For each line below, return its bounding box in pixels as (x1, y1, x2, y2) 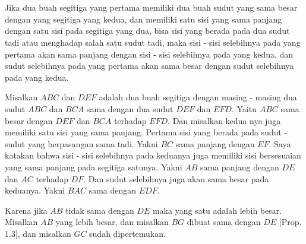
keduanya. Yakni (5, 184, 65, 197)
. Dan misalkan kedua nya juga (168, 114, 281, 126)
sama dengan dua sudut (86, 102, 173, 115)
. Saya (269, 137, 291, 150)
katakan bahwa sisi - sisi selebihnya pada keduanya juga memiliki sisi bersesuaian (5, 149, 301, 161)
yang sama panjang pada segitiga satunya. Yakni (5, 160, 182, 173)
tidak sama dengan (65, 204, 134, 216)
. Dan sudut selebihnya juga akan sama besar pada (83, 172, 269, 185)
